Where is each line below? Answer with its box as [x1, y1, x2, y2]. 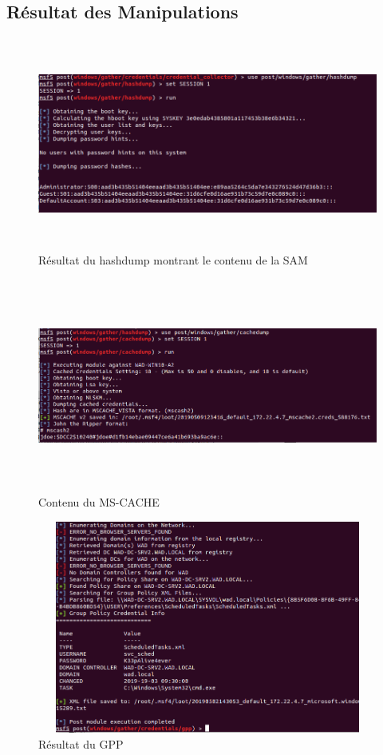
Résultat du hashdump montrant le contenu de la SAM [38, 252, 308, 268]
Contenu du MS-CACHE [38, 494, 160, 511]
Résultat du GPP [38, 735, 124, 752]
